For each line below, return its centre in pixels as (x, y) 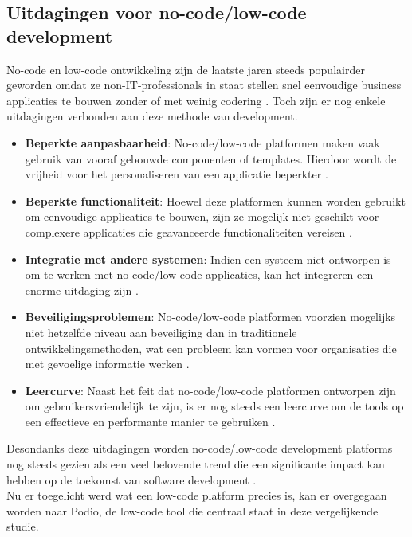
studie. (23, 526)
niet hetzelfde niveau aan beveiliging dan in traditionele (161, 332)
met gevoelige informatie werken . (107, 364)
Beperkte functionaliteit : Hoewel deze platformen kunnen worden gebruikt (215, 200)
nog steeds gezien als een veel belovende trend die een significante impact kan (196, 464)
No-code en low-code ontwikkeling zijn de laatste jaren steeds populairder (186, 69)
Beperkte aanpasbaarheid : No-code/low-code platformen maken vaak (202, 142)
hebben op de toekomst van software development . (131, 479)
